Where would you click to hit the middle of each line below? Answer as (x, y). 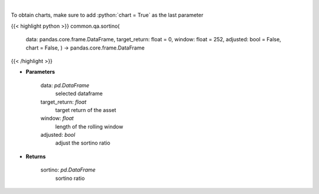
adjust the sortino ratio (83, 143)
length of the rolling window (89, 126)
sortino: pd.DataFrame (68, 170)
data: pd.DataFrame (65, 85)
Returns (36, 156)
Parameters (40, 72)
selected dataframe (79, 94)
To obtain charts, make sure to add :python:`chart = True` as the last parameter (107, 15)
